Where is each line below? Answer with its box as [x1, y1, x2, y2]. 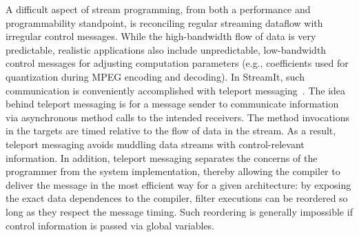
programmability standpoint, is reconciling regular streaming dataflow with [6, 15, 323, 30]
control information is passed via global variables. [6, 218, 215, 232]
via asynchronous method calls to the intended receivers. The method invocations [6, 110, 350, 124]
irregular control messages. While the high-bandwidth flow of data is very [6, 29, 316, 43]
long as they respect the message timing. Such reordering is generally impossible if [6, 204, 353, 218]
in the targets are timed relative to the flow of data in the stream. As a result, [6, 123, 336, 138]
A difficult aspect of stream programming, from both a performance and [6, 2, 311, 16]
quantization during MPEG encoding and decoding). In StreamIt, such [6, 69, 305, 83]
